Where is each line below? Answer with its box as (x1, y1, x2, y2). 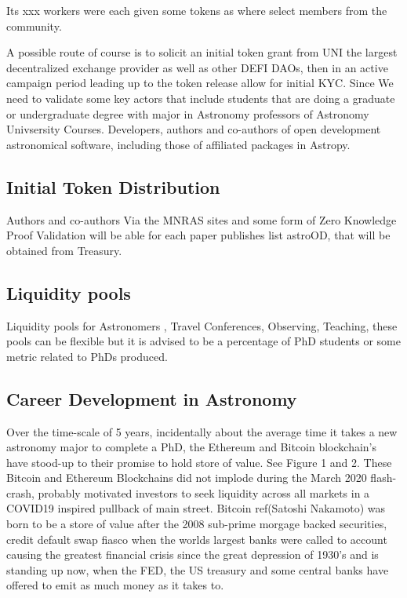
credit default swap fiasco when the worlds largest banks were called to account (6, 531, 387, 547)
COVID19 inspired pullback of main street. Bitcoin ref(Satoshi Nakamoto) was (6, 500, 386, 516)
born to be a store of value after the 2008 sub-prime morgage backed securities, (6, 516, 387, 532)
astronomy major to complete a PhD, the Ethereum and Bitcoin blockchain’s (6, 439, 376, 455)
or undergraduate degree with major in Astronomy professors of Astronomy (6, 105, 369, 122)
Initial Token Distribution (6, 174, 220, 199)
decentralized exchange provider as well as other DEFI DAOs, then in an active (6, 59, 388, 75)
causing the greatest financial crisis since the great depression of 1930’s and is (6, 546, 379, 563)
